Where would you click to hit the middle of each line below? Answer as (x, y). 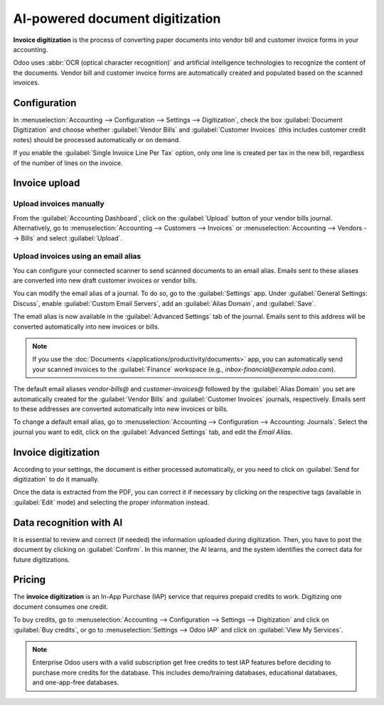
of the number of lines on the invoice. (68, 163)
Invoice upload (47, 183)
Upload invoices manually (59, 204)
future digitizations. (42, 559)
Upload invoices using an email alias (77, 256)
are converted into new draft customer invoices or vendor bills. (105, 280)
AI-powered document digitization (117, 18)
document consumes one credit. (61, 606)
